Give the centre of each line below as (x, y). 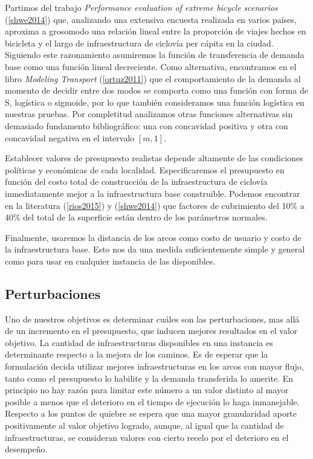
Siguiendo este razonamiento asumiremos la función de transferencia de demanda (155, 55)
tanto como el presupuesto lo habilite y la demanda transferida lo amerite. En (149, 378)
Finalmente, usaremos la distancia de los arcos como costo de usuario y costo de (153, 237)
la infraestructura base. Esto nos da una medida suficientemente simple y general (155, 249)
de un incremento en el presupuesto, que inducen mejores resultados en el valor (151, 331)
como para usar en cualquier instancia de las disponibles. (110, 261)
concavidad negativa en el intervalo (70, 137)
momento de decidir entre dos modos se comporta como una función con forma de (157, 90)
